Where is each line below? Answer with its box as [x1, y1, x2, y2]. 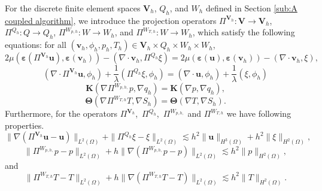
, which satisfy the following [192, 26, 295, 38]
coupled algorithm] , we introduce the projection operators [5, 14, 217, 26]
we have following [226, 107, 291, 120]
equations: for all [5, 38, 66, 51]
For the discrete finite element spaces [5, 2, 141, 14]
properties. [5, 119, 44, 131]
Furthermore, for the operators [5, 107, 117, 120]
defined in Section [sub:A [205, 2, 297, 14]
